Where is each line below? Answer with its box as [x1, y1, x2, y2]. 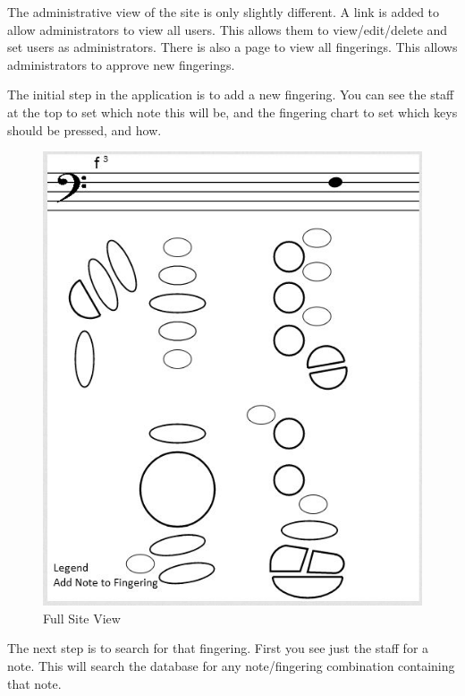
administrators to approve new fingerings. [7, 55, 235, 73]
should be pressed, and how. [7, 120, 162, 139]
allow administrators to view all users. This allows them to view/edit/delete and [7, 20, 448, 39]
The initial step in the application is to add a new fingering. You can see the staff [7, 85, 454, 104]
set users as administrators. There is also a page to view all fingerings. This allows [7, 38, 458, 56]
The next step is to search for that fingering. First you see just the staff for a [7, 639, 429, 657]
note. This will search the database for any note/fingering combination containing [7, 657, 455, 675]
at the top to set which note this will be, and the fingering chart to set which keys [7, 102, 458, 121]
